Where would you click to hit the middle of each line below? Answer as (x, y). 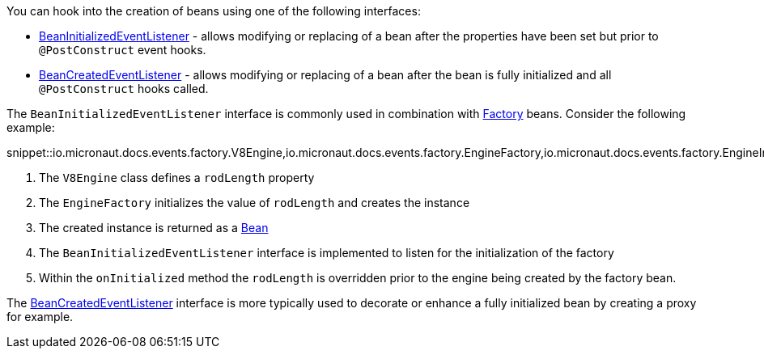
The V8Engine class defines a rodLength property (177, 177)
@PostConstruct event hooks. (123, 50)
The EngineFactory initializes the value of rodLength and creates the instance (255, 203)
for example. (40, 317)
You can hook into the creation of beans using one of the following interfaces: (214, 11)
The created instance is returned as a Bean (154, 228)
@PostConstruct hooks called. (124, 89)
